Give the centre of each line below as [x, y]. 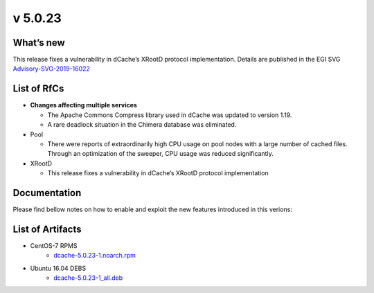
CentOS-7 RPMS [54, 245]
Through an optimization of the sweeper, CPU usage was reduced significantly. [160, 154]
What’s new [39, 43]
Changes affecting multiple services [84, 105]
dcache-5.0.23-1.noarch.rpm [95, 256]
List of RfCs [38, 89]
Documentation [47, 193]
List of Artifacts [47, 229]
